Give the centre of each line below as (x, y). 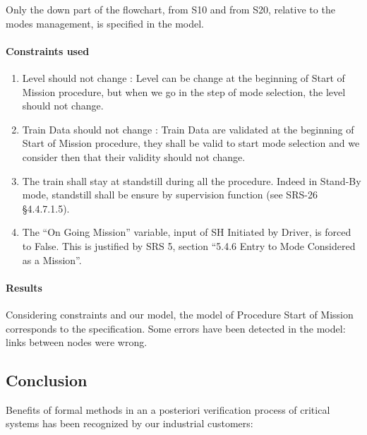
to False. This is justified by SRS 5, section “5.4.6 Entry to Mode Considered (189, 245)
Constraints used (48, 50)
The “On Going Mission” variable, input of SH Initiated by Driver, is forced (187, 232)
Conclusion (47, 380)
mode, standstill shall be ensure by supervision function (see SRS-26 (170, 195)
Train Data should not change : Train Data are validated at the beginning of (188, 129)
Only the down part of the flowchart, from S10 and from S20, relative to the (170, 9)
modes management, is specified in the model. (105, 23)
